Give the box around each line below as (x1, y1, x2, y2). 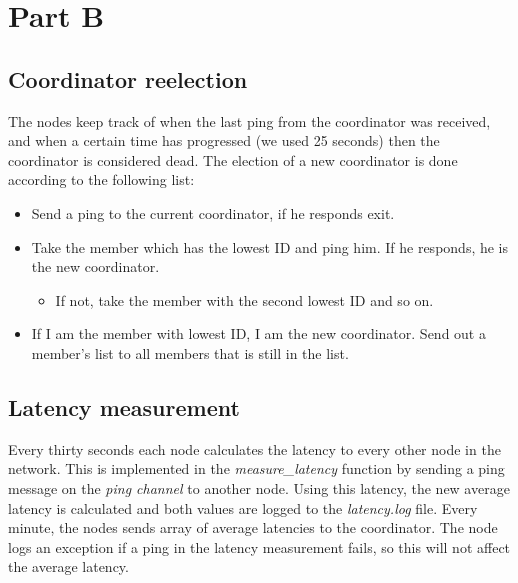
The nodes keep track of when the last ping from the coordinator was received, (8, 110, 491, 131)
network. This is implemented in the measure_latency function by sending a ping (8, 458, 505, 479)
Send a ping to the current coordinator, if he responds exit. (31, 202, 395, 223)
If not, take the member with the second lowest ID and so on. (55, 289, 434, 310)
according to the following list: (8, 169, 195, 190)
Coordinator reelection (8, 63, 248, 94)
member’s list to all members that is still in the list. (31, 342, 349, 363)
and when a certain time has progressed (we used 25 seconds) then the (8, 130, 440, 151)
